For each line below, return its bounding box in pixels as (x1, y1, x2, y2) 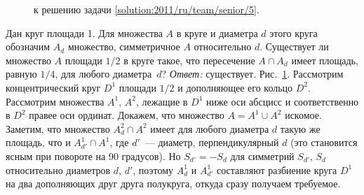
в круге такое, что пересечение (123, 52, 255, 67)
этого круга (269, 25, 318, 40)
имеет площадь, (291, 52, 358, 67)
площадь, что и (6, 135, 71, 150)
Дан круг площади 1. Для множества (6, 25, 163, 40)
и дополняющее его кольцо (177, 80, 293, 94)
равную (6, 66, 37, 81)
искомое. (285, 108, 322, 122)
